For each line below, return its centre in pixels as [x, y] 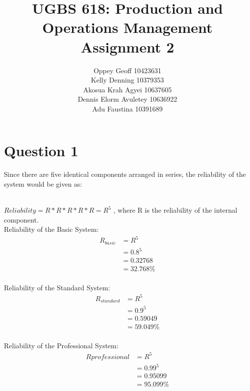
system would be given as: [43, 184]
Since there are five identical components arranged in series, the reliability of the [125, 174]
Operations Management [127, 27]
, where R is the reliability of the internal [175, 210]
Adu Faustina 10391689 [127, 108]
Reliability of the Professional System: [61, 345]
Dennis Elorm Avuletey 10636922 [127, 99]
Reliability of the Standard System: [57, 287]
